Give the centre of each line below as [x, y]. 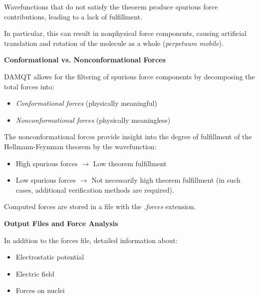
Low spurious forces [46, 180]
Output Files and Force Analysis [61, 223]
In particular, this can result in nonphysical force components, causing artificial [125, 33]
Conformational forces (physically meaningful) [86, 103]
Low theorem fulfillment [130, 163]
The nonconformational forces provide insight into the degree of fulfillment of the [128, 137]
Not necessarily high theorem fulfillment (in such [166, 180]
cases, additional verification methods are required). [95, 189]
